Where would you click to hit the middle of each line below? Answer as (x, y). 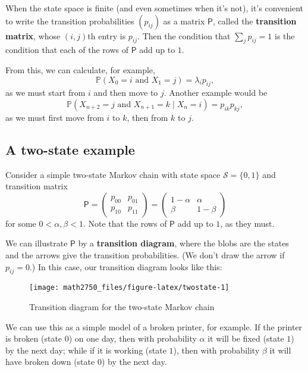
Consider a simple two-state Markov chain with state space (113, 174)
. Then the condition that (184, 35)
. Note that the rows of (125, 223)
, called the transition (254, 21)
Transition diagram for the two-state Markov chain (122, 306)
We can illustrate (37, 243)
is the (285, 35)
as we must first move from (55, 117)
